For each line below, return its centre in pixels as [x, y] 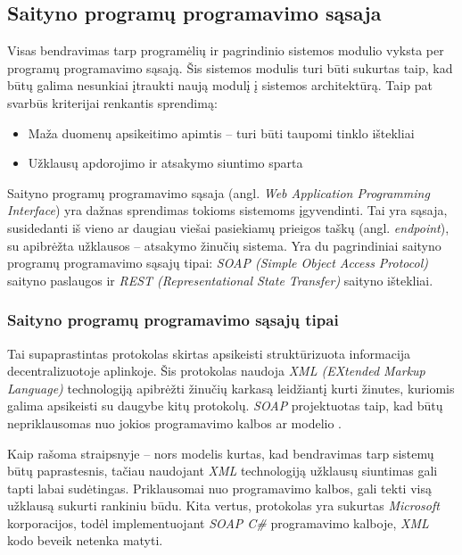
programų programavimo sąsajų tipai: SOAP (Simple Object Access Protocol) [218, 263]
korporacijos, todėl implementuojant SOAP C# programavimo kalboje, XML [218, 522]
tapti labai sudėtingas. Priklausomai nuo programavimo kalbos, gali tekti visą [219, 488]
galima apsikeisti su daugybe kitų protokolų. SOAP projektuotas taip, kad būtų [225, 406]
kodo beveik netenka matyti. [85, 540]
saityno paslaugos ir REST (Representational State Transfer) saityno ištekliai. [220, 280]
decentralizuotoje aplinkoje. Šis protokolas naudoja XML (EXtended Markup [216, 371]
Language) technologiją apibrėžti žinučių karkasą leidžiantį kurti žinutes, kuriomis [231, 388]
